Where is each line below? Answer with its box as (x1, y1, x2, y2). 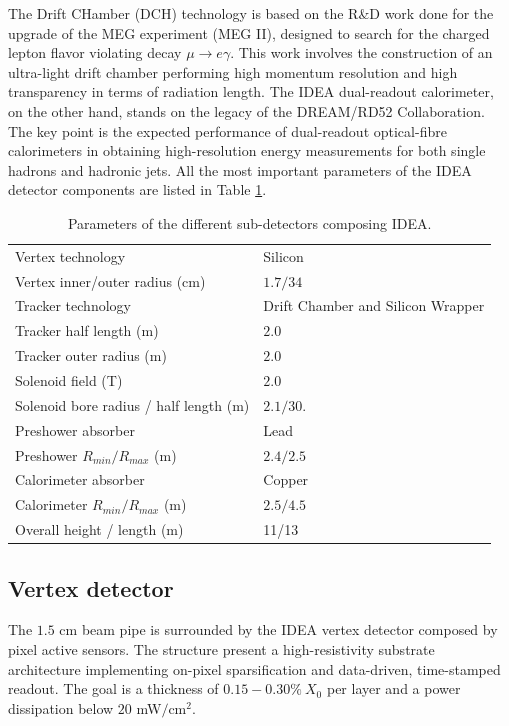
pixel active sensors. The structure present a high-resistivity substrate (8, 638, 435, 659)
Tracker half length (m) (15, 320, 159, 341)
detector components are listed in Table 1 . (8, 179, 267, 200)
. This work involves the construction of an (230, 42, 493, 63)
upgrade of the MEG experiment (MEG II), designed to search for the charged (8, 22, 490, 43)
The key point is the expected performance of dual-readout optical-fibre (8, 120, 447, 141)
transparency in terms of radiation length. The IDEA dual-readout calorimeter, (8, 81, 494, 102)
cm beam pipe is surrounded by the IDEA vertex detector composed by (59, 619, 498, 640)
